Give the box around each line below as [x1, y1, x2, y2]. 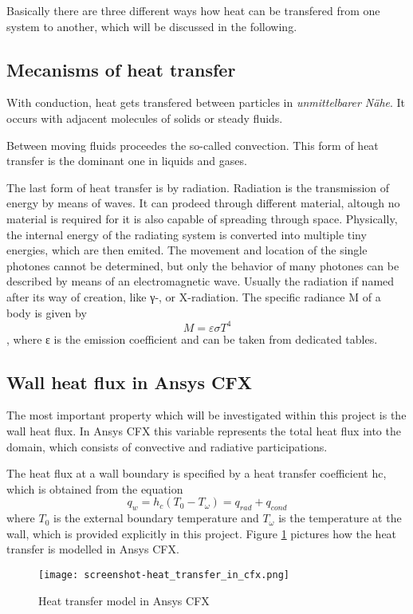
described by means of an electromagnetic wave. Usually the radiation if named [6, 273, 395, 289]
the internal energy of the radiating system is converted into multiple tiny [6, 226, 367, 242]
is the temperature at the [278, 510, 402, 526]
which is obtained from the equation [6, 480, 183, 497]
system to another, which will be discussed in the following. [6, 18, 297, 34]
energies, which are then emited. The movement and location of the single [6, 242, 368, 258]
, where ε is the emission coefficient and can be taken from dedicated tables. [6, 330, 378, 347]
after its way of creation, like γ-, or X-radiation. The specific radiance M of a [6, 288, 381, 305]
